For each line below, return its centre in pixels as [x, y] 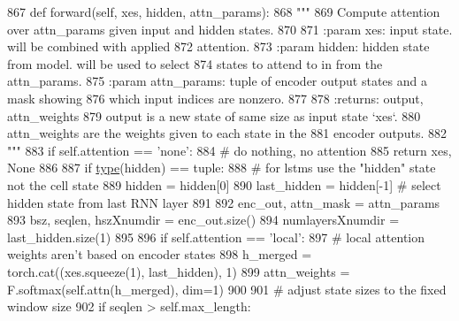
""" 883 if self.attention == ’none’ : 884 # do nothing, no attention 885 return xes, [229, 150]
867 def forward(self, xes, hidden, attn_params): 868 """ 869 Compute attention [224, 11]
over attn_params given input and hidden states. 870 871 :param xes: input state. [230, 29]
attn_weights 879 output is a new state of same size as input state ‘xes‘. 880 [214, 115]
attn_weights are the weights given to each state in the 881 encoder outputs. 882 [227, 133]
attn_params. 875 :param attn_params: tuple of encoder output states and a [217, 81]
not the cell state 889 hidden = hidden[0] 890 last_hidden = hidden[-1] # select [224, 184]
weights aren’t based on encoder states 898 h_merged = [160, 254]
